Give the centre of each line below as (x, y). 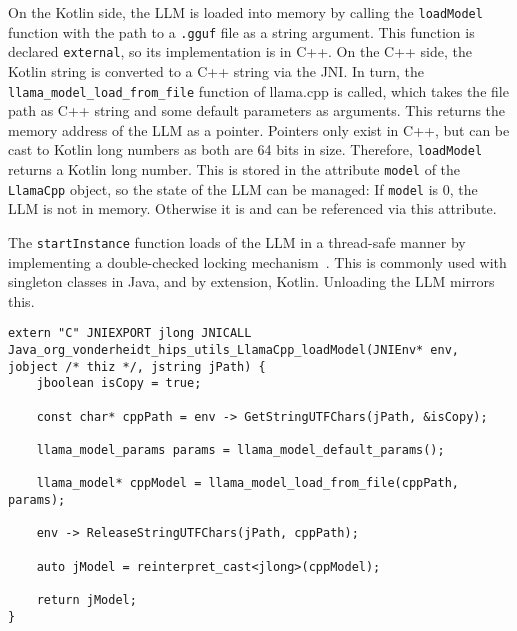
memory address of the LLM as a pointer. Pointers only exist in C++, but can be (259, 129)
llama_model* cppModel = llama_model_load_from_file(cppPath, (248, 483)
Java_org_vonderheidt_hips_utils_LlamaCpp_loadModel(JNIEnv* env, (234, 350)
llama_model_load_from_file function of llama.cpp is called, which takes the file (258, 90)
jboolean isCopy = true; (119, 383)
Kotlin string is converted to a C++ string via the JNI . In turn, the (216, 70)
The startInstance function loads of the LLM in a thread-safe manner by (237, 241)
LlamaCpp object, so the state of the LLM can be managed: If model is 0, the (243, 188)
